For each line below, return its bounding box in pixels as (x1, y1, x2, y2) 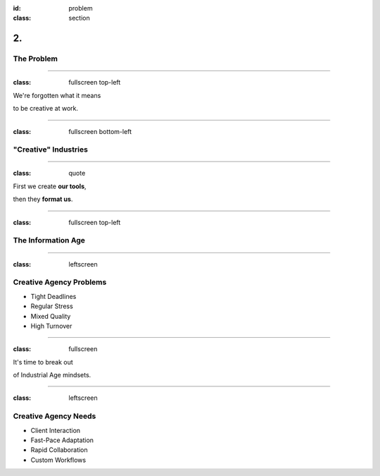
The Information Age (13, 236, 86, 245)
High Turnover (30, 322, 72, 330)
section (68, 14, 91, 23)
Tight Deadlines (30, 292, 77, 300)
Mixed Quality (30, 312, 71, 320)
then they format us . (13, 195, 73, 204)
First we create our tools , (13, 182, 87, 190)
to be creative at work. (13, 104, 79, 113)
